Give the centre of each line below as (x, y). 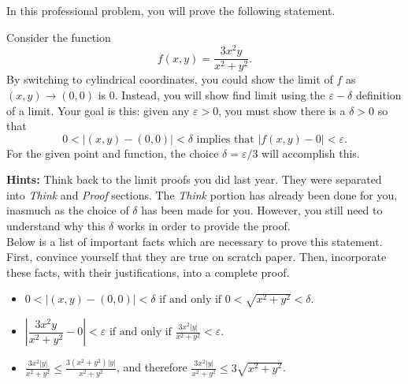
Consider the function (59, 37)
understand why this (56, 226)
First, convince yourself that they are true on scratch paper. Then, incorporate (197, 257)
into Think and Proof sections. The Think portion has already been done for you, (202, 194)
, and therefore (152, 367)
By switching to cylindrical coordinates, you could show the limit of (170, 79)
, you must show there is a (282, 110)
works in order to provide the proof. (204, 226)
